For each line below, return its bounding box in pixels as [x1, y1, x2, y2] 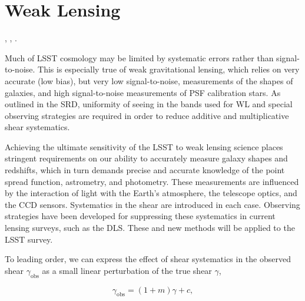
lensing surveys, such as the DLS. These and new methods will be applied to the [5, 221, 295, 234]
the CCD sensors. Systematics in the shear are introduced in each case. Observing [5, 198, 300, 210]
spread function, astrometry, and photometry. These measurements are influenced [5, 175, 299, 187]
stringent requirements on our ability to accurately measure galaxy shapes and [5, 152, 288, 164]
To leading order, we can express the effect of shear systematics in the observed [5, 253, 291, 265]
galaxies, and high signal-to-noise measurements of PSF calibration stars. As [5, 86, 281, 98]
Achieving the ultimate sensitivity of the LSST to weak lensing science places [5, 140, 283, 153]
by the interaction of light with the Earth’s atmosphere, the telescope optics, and [5, 187, 297, 199]
